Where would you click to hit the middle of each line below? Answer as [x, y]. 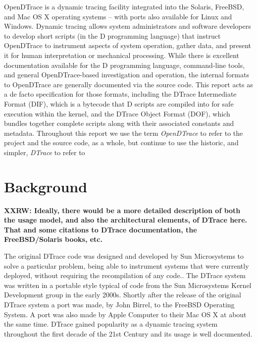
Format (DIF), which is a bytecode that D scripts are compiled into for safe [119, 103]
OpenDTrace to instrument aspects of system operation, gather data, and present [128, 45]
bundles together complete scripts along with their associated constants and [119, 123]
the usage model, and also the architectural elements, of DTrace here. [126, 220]
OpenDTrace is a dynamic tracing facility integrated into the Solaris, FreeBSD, [124, 6]
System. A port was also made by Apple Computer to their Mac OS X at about [125, 314]
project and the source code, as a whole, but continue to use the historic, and [121, 142]
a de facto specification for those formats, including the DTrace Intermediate [120, 94]
